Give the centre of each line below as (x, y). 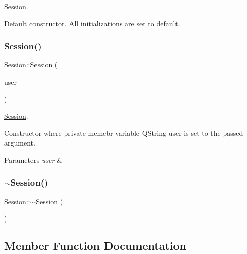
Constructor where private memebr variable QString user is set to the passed (124, 133)
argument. (20, 143)
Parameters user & (33, 159)
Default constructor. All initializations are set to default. (92, 23)
